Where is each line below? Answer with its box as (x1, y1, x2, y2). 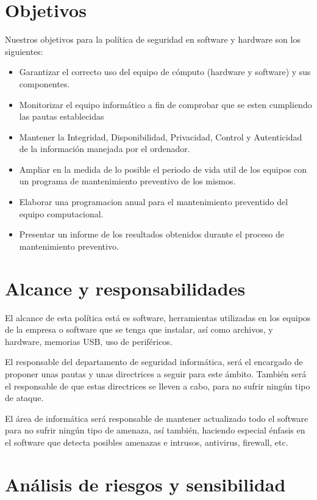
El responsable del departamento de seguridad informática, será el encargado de (5, 355, 303, 368)
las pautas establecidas (19, 110, 104, 123)
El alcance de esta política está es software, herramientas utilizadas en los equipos (5, 311, 311, 324)
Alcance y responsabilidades (5, 275, 246, 300)
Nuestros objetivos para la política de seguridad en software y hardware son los (5, 33, 301, 46)
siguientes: (5, 45, 43, 57)
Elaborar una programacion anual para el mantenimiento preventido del (19, 195, 288, 208)
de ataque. (5, 391, 44, 404)
